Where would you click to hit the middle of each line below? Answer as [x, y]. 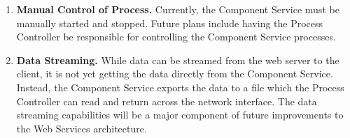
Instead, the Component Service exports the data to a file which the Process [180, 87]
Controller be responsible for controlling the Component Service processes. [176, 37]
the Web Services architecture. [82, 128]
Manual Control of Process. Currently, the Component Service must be [178, 9]
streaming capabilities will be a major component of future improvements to [180, 115]
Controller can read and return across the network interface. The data [167, 101]
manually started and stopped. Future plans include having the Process [170, 23]
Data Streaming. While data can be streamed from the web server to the [178, 60]
